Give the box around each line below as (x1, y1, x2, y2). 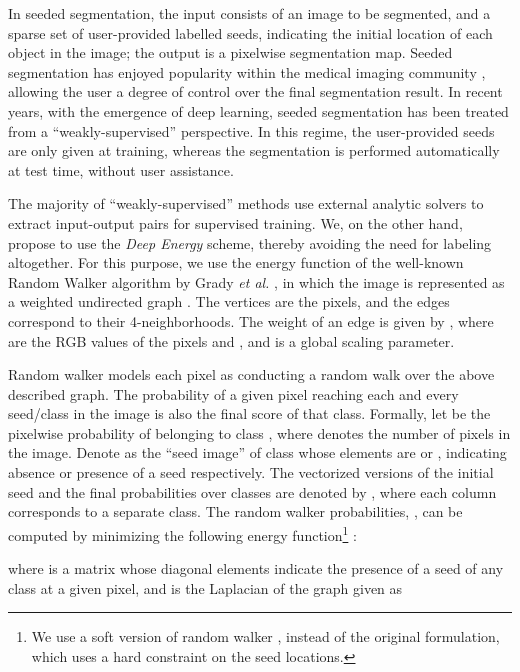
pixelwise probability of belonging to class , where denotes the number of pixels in (8, 422, 511, 443)
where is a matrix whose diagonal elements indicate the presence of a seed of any (8, 558, 504, 579)
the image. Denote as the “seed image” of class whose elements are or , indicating (8, 442, 507, 463)
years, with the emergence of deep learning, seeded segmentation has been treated (8, 100, 509, 121)
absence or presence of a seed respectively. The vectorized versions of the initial (8, 462, 494, 483)
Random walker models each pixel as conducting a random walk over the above (8, 364, 495, 385)
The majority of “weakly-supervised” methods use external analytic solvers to (8, 193, 484, 214)
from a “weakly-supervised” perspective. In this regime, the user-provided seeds (8, 120, 495, 141)
